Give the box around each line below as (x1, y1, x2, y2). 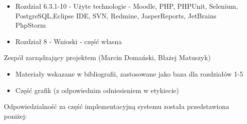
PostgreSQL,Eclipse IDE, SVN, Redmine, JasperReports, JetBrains (15, 10, 216, 20)
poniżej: (4, 110, 27, 121)
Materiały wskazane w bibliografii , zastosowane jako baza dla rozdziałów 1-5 (15, 68, 244, 78)
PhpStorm (15, 20, 46, 30)
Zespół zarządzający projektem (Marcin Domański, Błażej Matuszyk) (4, 52, 211, 62)
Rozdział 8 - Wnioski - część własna (15, 36, 122, 46)
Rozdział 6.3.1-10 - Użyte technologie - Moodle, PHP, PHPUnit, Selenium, (15, 1, 238, 11)
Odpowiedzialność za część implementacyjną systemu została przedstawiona (4, 101, 229, 111)
